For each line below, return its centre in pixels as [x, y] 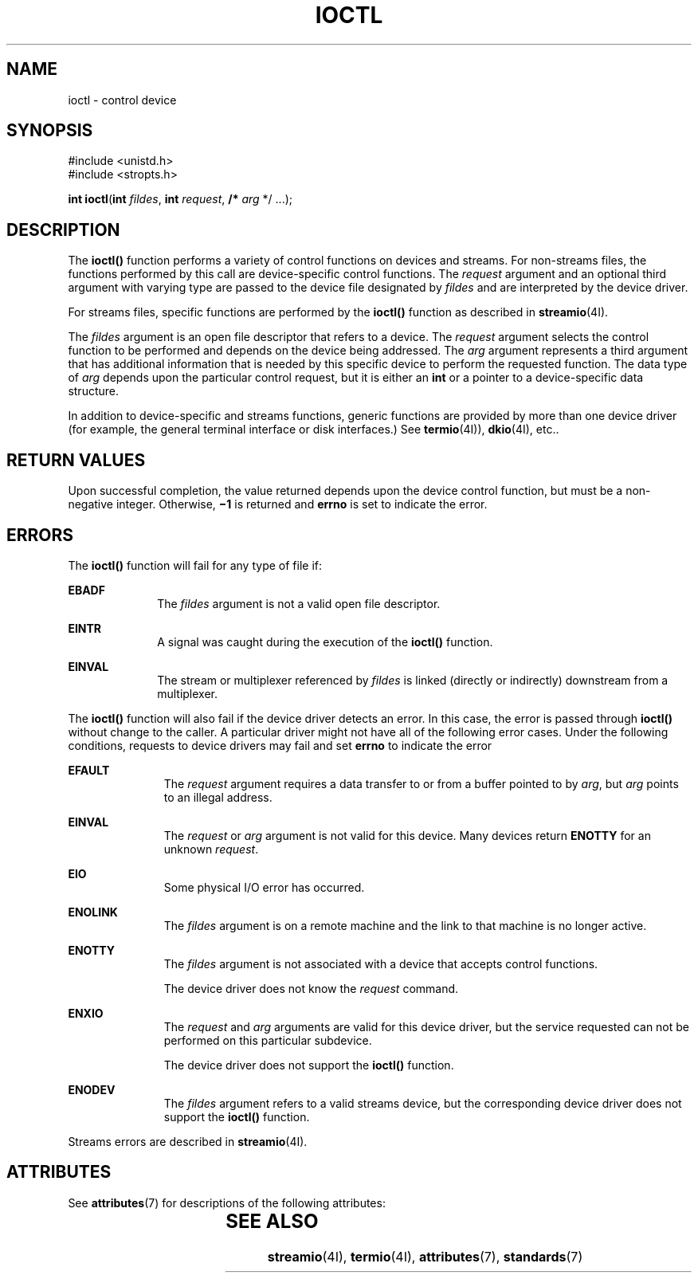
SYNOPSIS [50, 131]
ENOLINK [93, 912]
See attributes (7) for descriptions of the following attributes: [227, 1202]
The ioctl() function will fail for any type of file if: [195, 565]
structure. [93, 391]
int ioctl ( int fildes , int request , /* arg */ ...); [180, 199]
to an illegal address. [218, 797]
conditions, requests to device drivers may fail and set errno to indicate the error [280, 745]
